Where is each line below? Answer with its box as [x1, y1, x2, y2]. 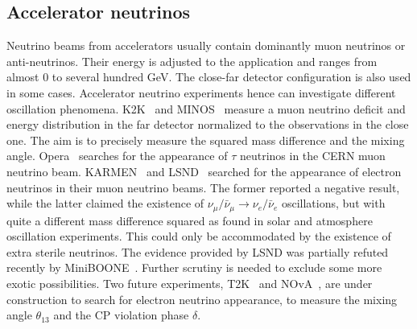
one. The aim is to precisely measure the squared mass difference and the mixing [6, 131, 405, 148]
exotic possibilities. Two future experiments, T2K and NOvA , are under [6, 274, 373, 291]
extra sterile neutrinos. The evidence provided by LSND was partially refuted [6, 243, 389, 260]
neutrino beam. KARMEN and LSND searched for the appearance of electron [6, 162, 402, 179]
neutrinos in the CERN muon [239, 147, 386, 164]
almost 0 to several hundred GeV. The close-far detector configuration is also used [6, 68, 411, 85]
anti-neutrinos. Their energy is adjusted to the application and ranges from [6, 52, 378, 69]
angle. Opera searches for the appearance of [6, 147, 228, 164]
